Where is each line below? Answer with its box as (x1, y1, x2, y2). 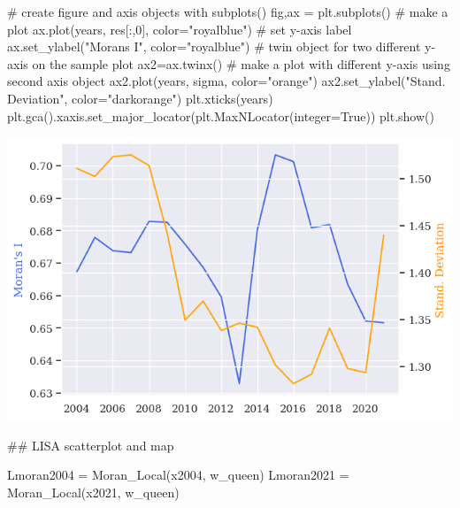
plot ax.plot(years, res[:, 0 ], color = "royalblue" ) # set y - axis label (7, 19, 352, 38)
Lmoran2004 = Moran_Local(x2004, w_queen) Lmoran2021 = (7, 466, 349, 484)
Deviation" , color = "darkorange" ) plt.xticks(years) (7, 89, 273, 107)
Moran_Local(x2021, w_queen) (7, 483, 180, 502)
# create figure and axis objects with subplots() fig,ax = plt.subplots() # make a (7, 3, 448, 20)
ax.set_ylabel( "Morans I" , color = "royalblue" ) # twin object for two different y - (7, 37, 436, 56)
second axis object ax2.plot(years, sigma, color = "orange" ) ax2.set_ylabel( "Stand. (7, 72, 446, 90)
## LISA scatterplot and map (7, 435, 174, 454)
